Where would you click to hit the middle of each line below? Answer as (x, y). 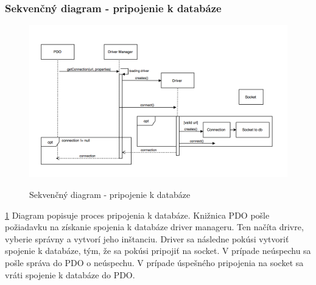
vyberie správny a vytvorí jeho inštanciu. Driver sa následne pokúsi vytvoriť (147, 238)
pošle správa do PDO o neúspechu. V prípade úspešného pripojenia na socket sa (154, 262)
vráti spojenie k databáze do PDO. (70, 274)
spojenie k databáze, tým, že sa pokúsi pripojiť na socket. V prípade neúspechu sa (158, 251)
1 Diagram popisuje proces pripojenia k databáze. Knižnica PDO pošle (137, 215)
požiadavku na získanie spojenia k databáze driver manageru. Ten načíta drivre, (154, 227)
